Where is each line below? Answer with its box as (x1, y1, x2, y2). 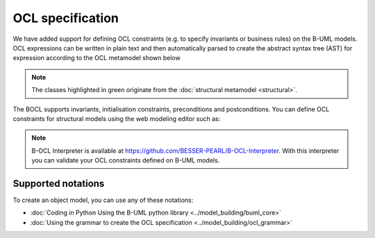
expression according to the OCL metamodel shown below (12, 54, 181, 62)
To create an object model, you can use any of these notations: (12, 196, 194, 204)
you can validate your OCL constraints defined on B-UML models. (31, 156, 220, 165)
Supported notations (12, 177, 105, 190)
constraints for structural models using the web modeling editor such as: (12, 114, 221, 122)
